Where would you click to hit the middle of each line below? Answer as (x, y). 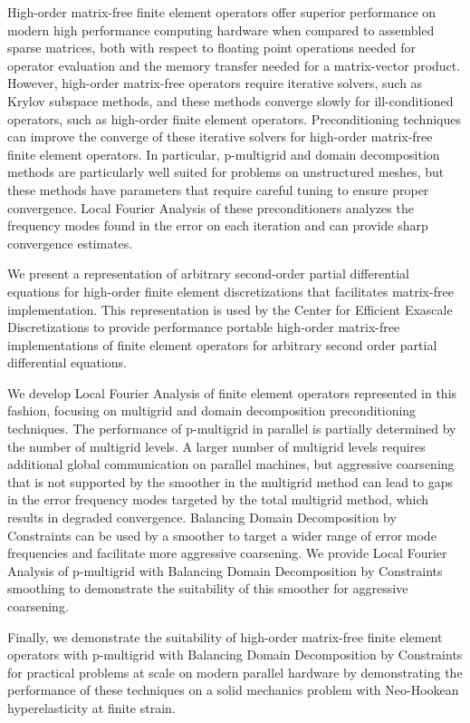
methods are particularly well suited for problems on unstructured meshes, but (226, 172)
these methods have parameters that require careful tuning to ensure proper (218, 189)
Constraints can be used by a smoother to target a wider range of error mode (222, 535)
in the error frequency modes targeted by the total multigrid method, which (218, 499)
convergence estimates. (70, 243)
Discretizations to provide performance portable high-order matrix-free (204, 327)
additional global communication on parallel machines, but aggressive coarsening (231, 464)
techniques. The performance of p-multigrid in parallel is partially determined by (232, 429)
